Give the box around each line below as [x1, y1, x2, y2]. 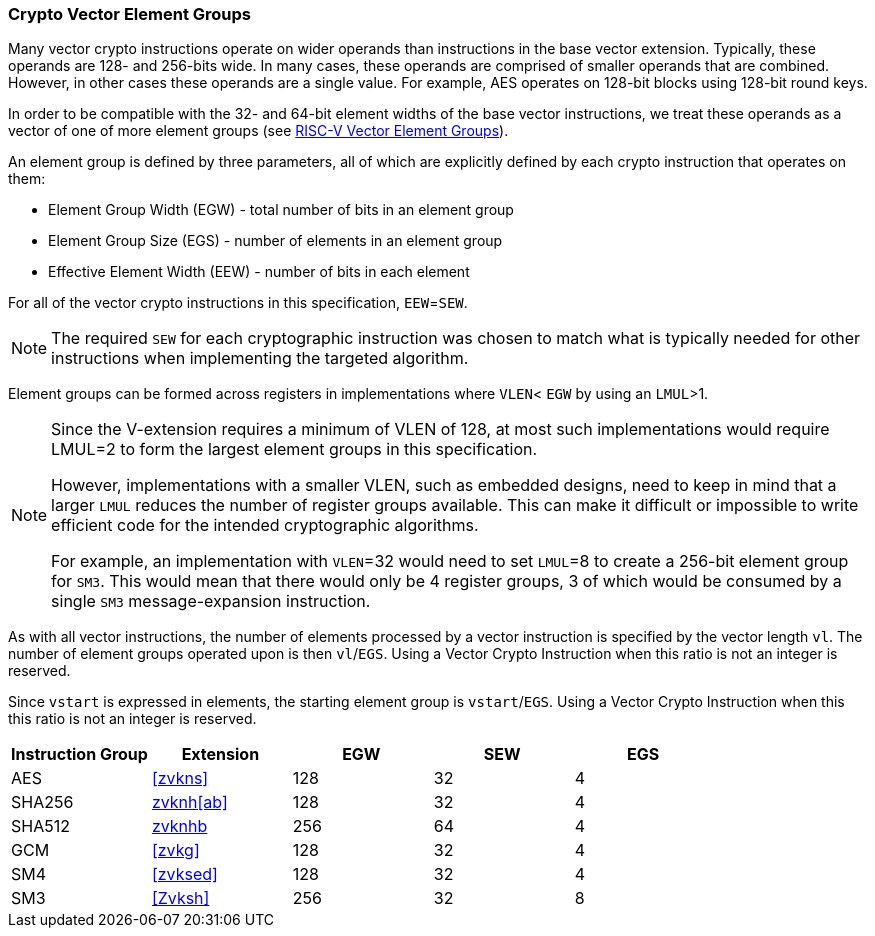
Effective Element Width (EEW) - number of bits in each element [48, 263, 470, 281]
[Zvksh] [151, 888, 210, 909]
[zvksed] [151, 864, 218, 885]
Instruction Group [11, 744, 148, 765]
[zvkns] [151, 768, 209, 789]
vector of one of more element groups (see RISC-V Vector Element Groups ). [8, 122, 509, 140]
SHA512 [11, 816, 70, 837]
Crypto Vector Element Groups [8, 4, 251, 24]
